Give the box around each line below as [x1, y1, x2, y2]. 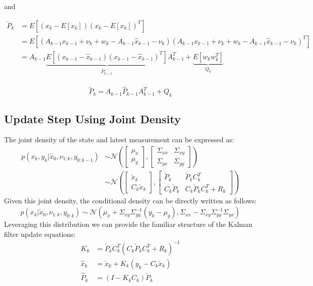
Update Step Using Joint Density [4, 111, 181, 126]
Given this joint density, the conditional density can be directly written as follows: [4, 195, 257, 206]
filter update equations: [4, 228, 76, 239]
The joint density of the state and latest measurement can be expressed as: [4, 134, 234, 145]
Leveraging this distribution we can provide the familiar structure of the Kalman [4, 219, 252, 229]
